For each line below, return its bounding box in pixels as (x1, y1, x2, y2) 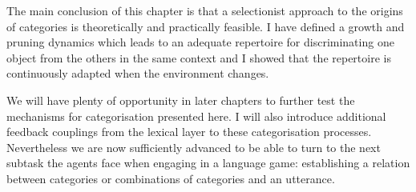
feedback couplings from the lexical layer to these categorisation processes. (6, 123, 372, 140)
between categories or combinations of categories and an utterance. (6, 170, 335, 186)
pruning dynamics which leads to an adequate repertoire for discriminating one (6, 34, 394, 50)
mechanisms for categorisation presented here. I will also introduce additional (6, 107, 386, 124)
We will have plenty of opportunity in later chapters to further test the (6, 91, 355, 108)
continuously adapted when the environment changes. (6, 65, 269, 82)
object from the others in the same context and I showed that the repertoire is (6, 49, 391, 66)
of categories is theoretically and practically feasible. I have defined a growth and (6, 18, 405, 34)
